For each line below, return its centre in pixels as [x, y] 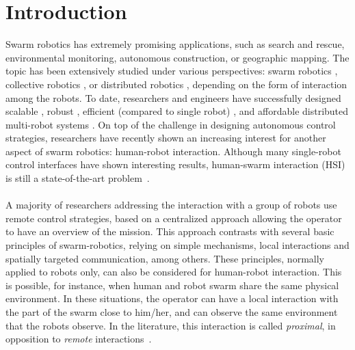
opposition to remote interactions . [79, 339]
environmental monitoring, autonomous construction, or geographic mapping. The [177, 57]
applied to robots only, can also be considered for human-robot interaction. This [174, 272]
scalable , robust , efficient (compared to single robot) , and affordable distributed [177, 111]
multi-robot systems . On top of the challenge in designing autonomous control [171, 124]
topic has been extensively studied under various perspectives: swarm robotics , [172, 71]
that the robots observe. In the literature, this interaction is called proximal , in [171, 325]
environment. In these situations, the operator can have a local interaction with [172, 298]
